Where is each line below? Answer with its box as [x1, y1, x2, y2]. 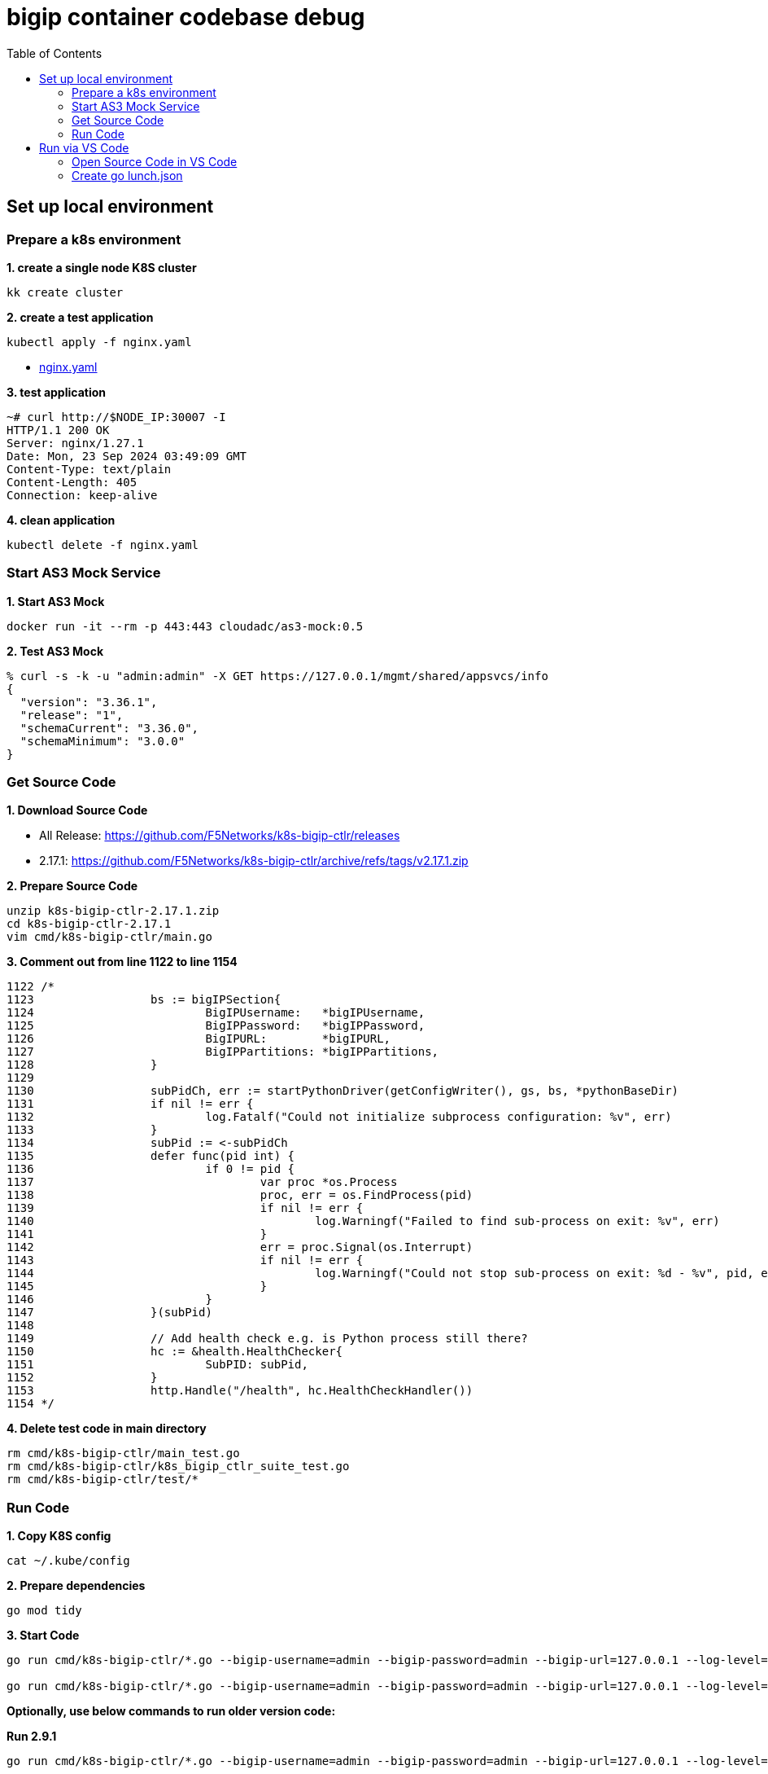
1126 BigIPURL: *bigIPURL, [7, 1032, 391, 1046]
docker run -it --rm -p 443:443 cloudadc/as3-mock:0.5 [7, 619, 364, 633]
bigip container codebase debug [7, 3, 365, 31]
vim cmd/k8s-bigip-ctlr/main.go [7, 930, 212, 944]
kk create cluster [7, 285, 124, 299]
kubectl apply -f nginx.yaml [7, 335, 192, 349]
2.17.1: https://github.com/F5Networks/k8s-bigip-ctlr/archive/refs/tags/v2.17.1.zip [39, 854, 469, 868]
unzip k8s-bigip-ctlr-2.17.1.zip [7, 904, 220, 918]
